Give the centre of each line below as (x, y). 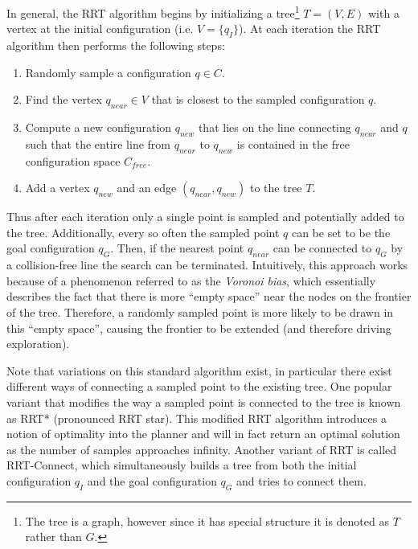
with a (384, 12)
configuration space (73, 160)
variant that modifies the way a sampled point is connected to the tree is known (204, 402)
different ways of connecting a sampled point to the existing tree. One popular (199, 386)
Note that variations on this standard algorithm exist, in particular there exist (199, 370)
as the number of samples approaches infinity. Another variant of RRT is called (202, 449)
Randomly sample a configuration (108, 72)
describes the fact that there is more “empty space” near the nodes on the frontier (209, 296)
